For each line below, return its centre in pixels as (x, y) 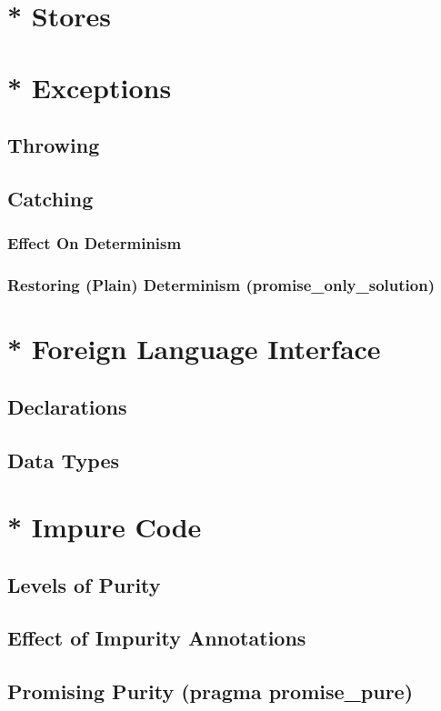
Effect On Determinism (95, 243)
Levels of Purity (84, 584)
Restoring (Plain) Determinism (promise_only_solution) (221, 285)
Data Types (63, 460)
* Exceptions (90, 87)
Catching (50, 198)
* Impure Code (105, 527)
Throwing (54, 145)
